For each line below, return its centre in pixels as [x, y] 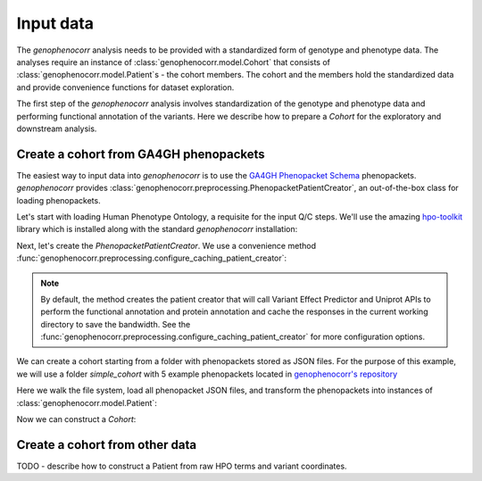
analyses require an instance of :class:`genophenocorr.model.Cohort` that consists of [173, 62]
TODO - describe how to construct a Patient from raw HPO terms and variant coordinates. [182, 466]
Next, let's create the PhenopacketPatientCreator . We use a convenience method [166, 245]
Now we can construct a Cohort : [76, 419]
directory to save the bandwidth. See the [116, 324]
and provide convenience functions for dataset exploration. [125, 87]
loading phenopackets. [59, 200]
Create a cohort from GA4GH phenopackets [141, 154]
